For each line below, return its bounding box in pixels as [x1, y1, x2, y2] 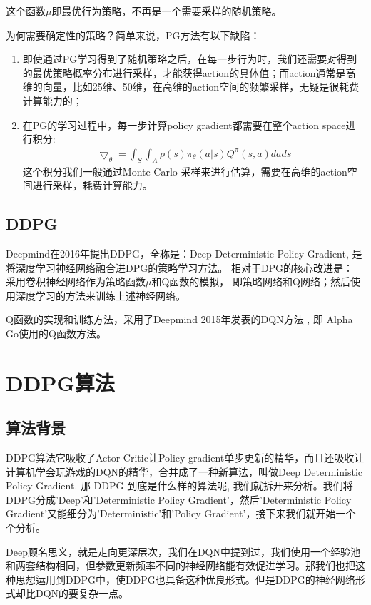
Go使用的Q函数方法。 [6, 325, 106, 340]
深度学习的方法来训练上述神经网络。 [15, 288, 185, 302]
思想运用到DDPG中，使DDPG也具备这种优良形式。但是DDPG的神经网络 [15, 571, 355, 586]
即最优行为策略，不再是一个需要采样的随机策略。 [51, 4, 282, 18]
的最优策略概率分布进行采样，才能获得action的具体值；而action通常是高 [22, 65, 356, 80]
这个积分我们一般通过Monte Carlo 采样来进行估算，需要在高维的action [22, 163, 347, 178]
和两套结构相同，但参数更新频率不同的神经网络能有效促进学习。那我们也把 [6, 558, 355, 573]
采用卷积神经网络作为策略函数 [6, 274, 146, 289]
